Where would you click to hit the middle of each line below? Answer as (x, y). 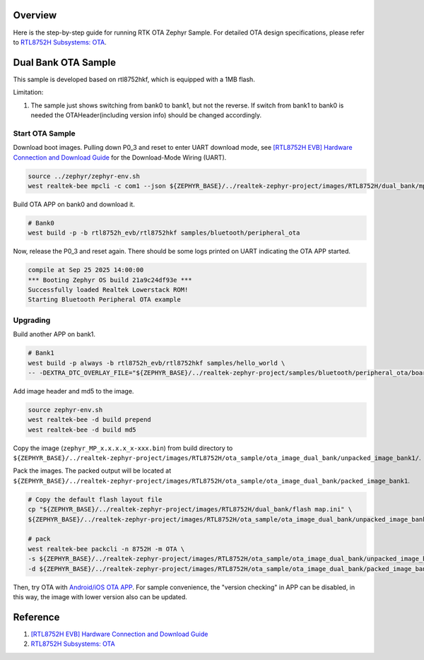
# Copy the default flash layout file (95, 499)
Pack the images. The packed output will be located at (92, 471)
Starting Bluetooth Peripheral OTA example (105, 300)
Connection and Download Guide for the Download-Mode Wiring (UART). (120, 157)
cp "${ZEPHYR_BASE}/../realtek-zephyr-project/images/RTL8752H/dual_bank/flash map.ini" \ (190, 509)
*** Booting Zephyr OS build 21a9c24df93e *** (110, 280)
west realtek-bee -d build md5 (82, 430)
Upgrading (32, 320)
